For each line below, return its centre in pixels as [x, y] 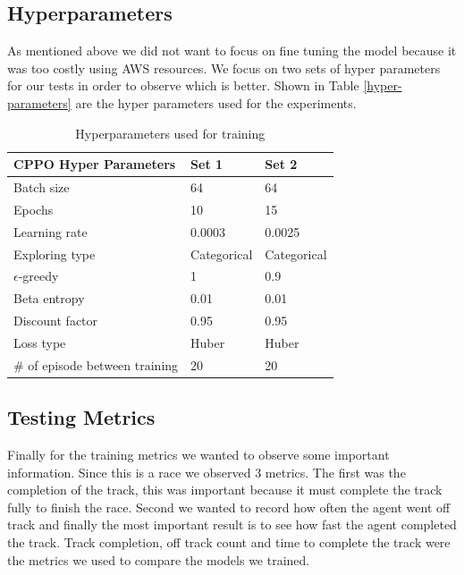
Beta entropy [49, 298]
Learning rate [51, 231]
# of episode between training [96, 364]
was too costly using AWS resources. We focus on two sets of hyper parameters [224, 68]
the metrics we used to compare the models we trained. [159, 559]
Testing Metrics [81, 417]
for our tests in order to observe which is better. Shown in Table [183, 85]
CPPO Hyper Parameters [95, 164]
